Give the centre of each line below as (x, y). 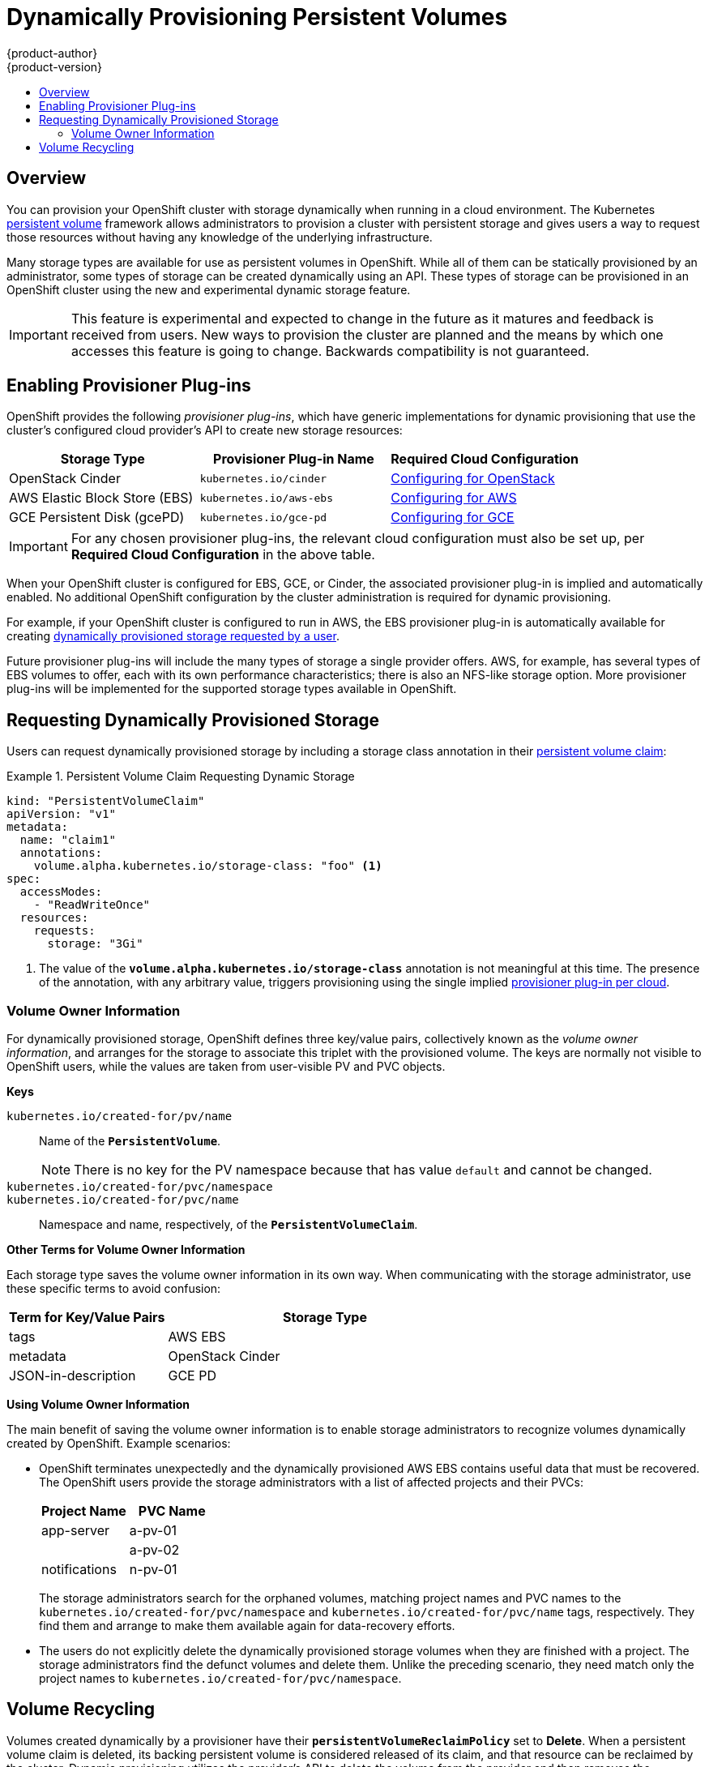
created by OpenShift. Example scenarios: (119, 1444)
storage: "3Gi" (95, 944)
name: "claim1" (68, 840)
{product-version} (55, 66)
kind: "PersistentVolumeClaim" (106, 801)
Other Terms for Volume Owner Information (126, 1250)
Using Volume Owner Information (98, 1405)
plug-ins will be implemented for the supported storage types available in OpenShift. (232, 689)
